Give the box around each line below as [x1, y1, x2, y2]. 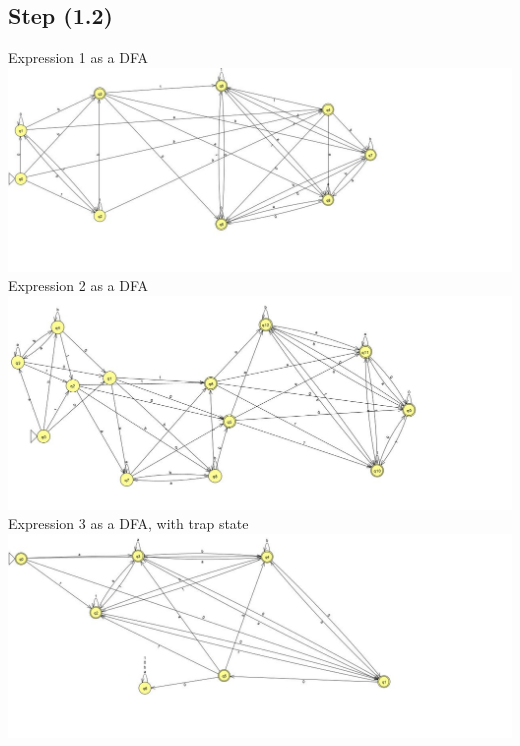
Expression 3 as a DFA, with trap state [8, 513, 249, 534]
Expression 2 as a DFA [8, 275, 149, 296]
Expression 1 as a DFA [8, 47, 149, 68]
